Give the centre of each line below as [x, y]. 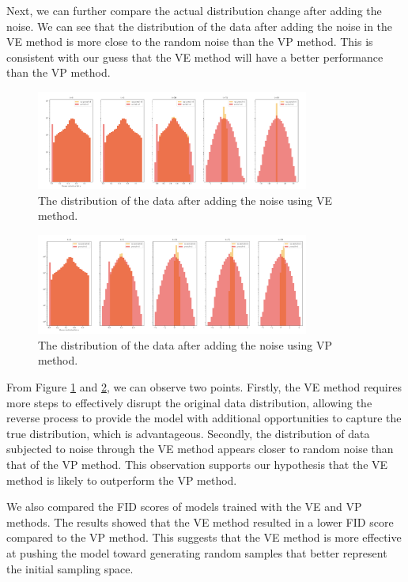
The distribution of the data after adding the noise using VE [185, 200]
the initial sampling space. [70, 568]
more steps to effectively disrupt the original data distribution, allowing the [189, 402]
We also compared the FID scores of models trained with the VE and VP [184, 506]
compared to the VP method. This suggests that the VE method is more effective [204, 537]
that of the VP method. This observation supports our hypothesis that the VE [197, 465]
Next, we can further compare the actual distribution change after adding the [194, 10]
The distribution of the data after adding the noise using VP [185, 344]
